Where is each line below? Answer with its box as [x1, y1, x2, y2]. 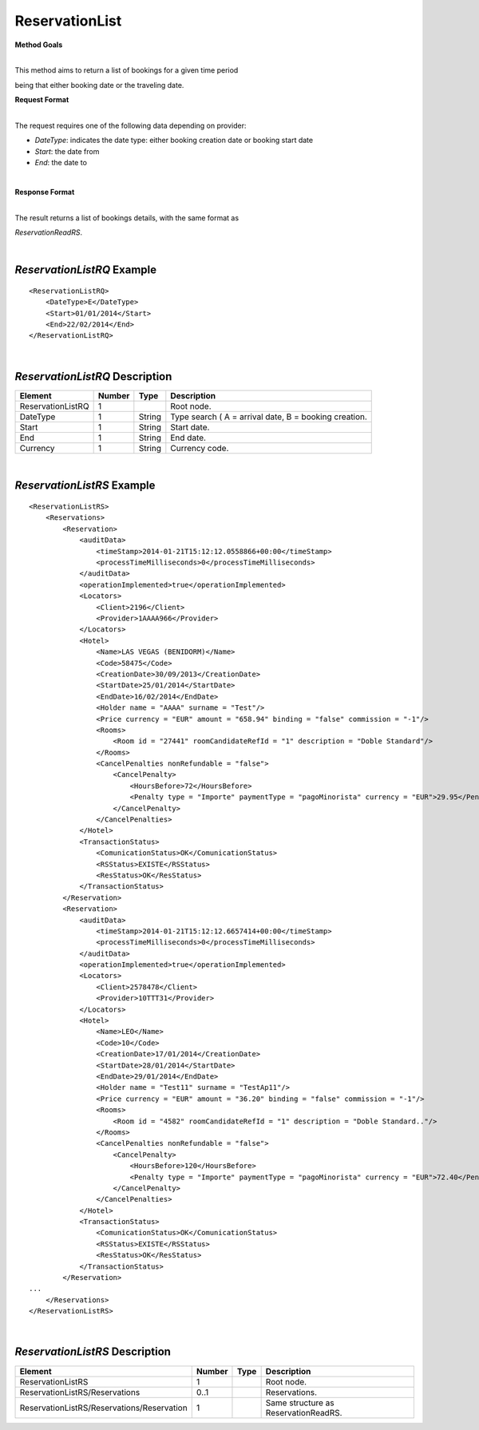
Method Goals [14, 40, 63, 50]
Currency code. [170, 442, 229, 454]
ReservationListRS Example [14, 479, 156, 493]
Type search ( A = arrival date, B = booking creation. [170, 411, 367, 422]
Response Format [14, 187, 75, 196]
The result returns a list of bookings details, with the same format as [14, 212, 239, 223]
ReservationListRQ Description [14, 370, 172, 383]
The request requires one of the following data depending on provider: [14, 121, 247, 130]
